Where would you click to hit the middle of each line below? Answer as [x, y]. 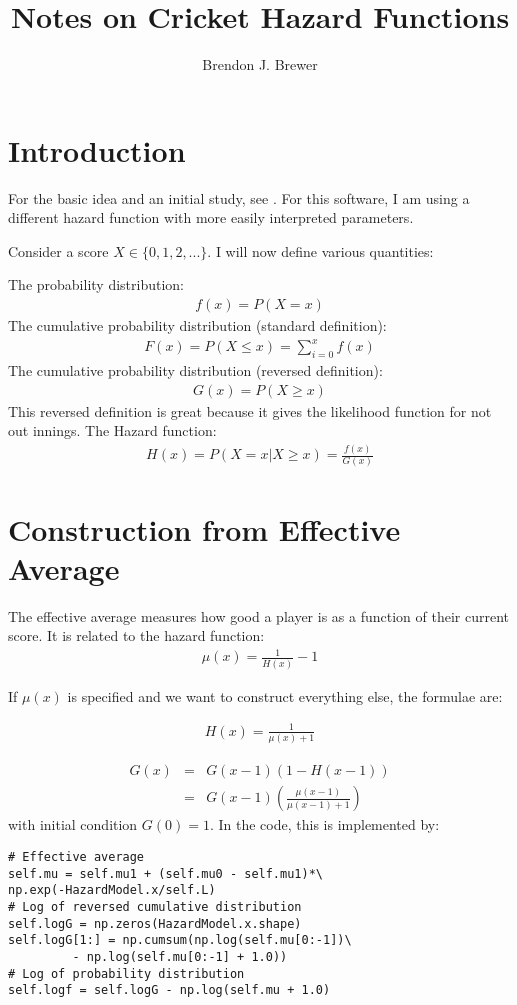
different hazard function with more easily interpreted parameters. [211, 217]
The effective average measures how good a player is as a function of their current [258, 615]
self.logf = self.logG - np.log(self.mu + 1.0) [169, 990]
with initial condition [73, 824]
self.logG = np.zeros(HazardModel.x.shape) [155, 923]
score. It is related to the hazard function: [136, 635]
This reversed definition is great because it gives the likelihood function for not [250, 410]
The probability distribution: [96, 284]
